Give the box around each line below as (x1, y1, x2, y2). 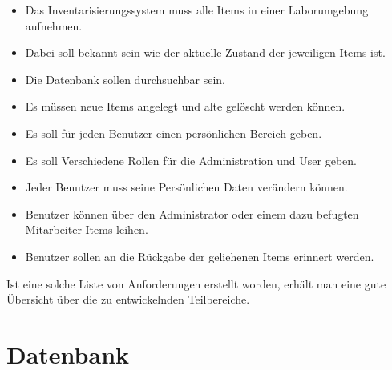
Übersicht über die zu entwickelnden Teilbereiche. (6, 291, 250, 308)
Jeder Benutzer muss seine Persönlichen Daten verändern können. (25, 179, 348, 195)
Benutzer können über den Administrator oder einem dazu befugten (25, 205, 359, 222)
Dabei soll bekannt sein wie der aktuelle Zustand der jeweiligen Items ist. (25, 44, 386, 61)
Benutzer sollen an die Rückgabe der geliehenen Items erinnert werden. (25, 247, 374, 264)
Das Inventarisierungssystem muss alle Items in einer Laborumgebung (25, 2, 369, 18)
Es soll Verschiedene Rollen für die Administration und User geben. (25, 151, 357, 168)
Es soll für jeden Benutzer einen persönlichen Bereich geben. (25, 124, 322, 141)
